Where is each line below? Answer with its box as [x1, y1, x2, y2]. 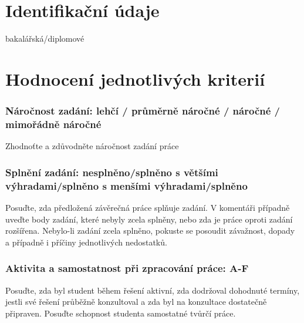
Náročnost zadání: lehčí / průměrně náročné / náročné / [5, 103, 281, 118]
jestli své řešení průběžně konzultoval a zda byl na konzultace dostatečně [5, 295, 267, 308]
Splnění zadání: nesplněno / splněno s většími [5, 164, 218, 179]
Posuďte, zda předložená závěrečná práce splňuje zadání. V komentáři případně [5, 201, 290, 213]
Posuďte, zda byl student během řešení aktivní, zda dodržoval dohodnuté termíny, [5, 284, 300, 296]
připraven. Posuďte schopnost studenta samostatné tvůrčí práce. [5, 307, 236, 319]
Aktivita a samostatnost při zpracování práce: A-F [5, 261, 249, 275]
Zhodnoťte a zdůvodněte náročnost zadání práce [5, 140, 179, 152]
